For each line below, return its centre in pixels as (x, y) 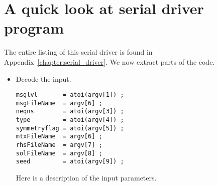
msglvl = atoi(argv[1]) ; (70, 95)
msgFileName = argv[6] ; (59, 103)
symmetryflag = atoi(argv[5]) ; (70, 128)
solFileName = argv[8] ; (59, 153)
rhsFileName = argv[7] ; (59, 145)
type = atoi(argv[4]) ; (70, 120)
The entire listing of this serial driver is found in (78, 52)
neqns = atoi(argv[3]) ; (70, 112)
